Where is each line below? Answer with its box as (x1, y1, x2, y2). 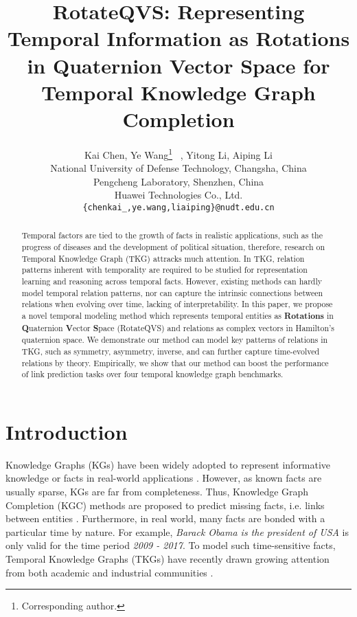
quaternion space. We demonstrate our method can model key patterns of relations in (21, 334, 328, 346)
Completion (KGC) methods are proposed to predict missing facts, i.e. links (5, 497, 325, 512)
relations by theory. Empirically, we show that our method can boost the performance (21, 357, 329, 368)
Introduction (5, 417, 128, 445)
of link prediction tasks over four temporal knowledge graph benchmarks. (21, 368, 284, 380)
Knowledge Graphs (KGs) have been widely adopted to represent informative (5, 457, 331, 471)
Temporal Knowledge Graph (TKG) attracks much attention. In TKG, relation (21, 252, 305, 264)
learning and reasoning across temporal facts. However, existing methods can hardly (21, 275, 323, 287)
